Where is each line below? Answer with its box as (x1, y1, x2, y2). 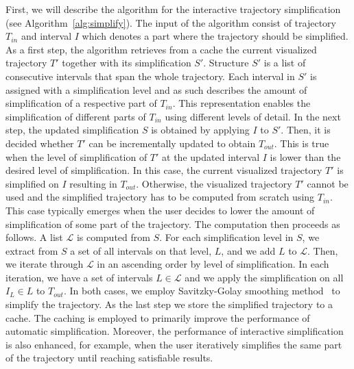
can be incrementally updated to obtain (88, 136, 256, 150)
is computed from (76, 230, 150, 244)
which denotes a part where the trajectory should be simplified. (82, 29, 349, 43)
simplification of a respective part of (5, 96, 157, 110)
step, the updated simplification (5, 123, 139, 137)
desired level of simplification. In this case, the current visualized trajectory (5, 163, 322, 177)
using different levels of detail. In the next (165, 109, 341, 123)
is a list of (263, 55, 306, 70)
